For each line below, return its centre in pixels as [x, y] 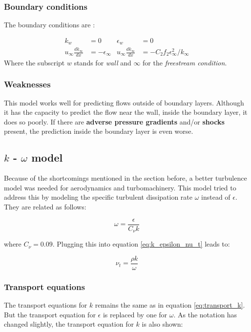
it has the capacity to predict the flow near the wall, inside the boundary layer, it [126, 112]
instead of [216, 197]
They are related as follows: [45, 207]
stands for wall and [103, 62]
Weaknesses [27, 84]
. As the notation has [205, 314]
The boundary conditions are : [50, 25]
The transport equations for [46, 305]
